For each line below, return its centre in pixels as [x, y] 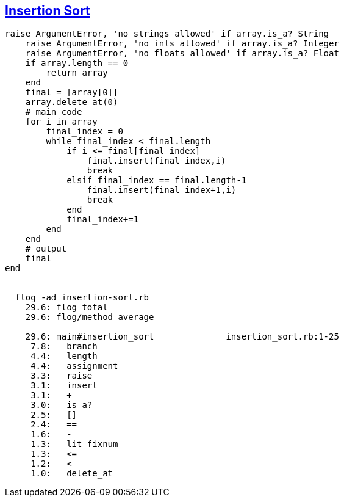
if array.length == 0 [77, 63]
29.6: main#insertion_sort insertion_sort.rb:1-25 [182, 337]
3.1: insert [64, 386]
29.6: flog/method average [90, 317]
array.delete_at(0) [72, 102]
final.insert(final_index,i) [156, 161]
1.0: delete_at [72, 474]
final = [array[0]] [72, 93]
